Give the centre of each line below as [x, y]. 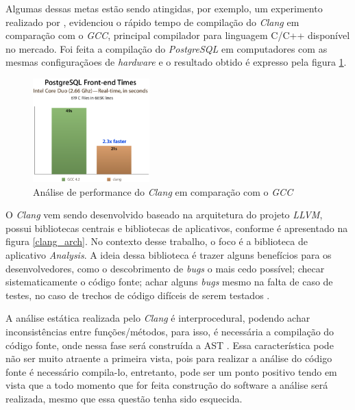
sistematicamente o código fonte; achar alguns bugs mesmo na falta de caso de [169, 282]
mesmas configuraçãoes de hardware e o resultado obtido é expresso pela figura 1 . [176, 62]
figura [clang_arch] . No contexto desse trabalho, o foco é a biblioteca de [157, 241]
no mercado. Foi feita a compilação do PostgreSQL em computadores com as [167, 48]
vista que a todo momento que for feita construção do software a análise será [167, 385]
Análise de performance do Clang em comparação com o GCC [163, 191]
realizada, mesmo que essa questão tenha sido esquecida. [124, 398]
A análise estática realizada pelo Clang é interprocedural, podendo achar [158, 318]
